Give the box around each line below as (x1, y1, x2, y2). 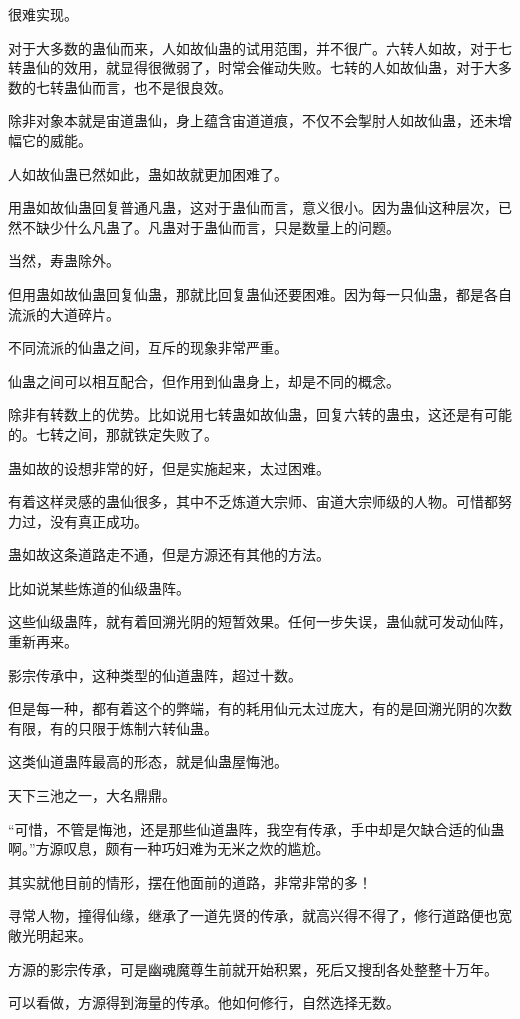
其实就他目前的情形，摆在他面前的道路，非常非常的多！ (8, 871, 372, 892)
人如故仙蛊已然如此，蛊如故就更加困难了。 (8, 163, 288, 184)
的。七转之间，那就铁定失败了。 (8, 423, 218, 444)
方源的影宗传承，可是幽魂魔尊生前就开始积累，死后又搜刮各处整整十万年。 (8, 958, 498, 979)
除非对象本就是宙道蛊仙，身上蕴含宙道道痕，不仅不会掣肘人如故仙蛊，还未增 (8, 110, 512, 131)
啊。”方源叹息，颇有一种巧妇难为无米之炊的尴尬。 (8, 838, 330, 859)
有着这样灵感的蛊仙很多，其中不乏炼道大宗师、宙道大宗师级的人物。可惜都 (8, 491, 498, 512)
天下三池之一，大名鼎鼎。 (8, 785, 176, 806)
